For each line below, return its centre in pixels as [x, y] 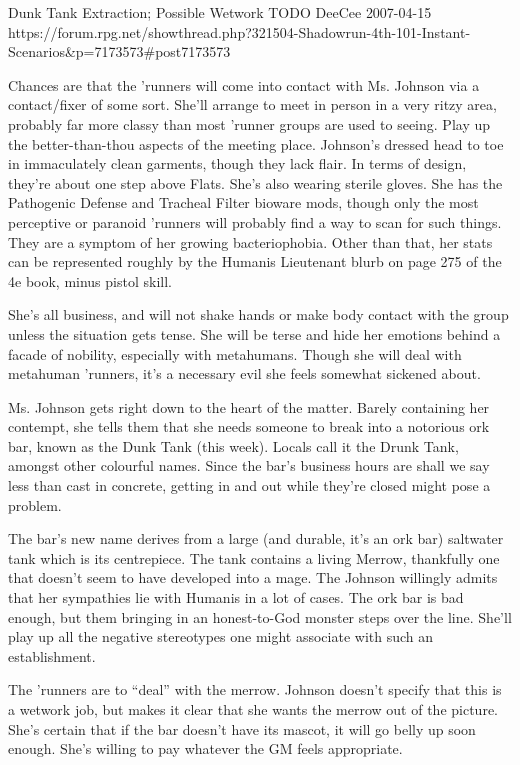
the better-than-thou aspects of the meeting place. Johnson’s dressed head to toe [256, 143]
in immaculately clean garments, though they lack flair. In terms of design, [237, 163]
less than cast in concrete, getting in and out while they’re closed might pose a [249, 485]
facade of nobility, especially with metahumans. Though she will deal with [235, 353]
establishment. [52, 655]
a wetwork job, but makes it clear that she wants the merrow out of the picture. [253, 709]
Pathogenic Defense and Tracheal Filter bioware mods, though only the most [243, 202]
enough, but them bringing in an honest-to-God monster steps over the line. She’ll [260, 616]
